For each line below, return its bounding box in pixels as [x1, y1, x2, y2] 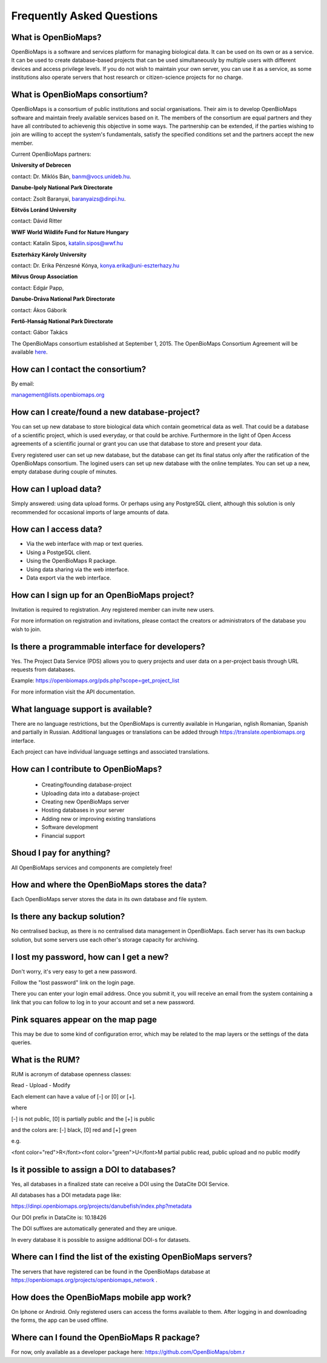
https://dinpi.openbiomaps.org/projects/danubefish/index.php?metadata [11, 1202, 192, 1210]
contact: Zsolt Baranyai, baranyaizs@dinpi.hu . [11, 195, 126, 203]
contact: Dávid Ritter [11, 217, 63, 224]
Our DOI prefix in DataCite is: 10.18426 [11, 1213, 107, 1221]
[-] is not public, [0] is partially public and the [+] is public [11, 1115, 155, 1122]
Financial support [41, 832, 85, 839]
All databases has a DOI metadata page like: [11, 1191, 121, 1199]
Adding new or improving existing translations [41, 815, 156, 822]
